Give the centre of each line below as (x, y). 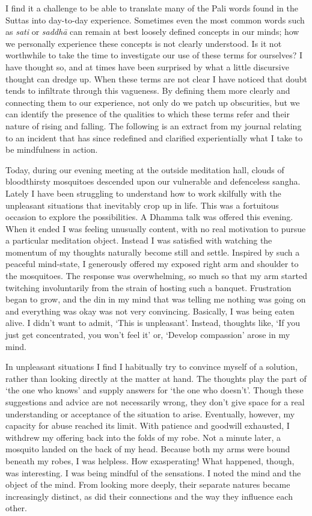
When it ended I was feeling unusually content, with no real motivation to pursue (156, 228)
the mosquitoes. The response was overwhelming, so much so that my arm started (156, 276)
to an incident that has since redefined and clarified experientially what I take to (154, 137)
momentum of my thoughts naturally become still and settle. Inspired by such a (153, 252)
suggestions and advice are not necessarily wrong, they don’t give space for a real (155, 402)
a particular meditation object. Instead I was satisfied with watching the (139, 240)
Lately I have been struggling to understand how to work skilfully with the (143, 193)
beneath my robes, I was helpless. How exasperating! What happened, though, (150, 460)
